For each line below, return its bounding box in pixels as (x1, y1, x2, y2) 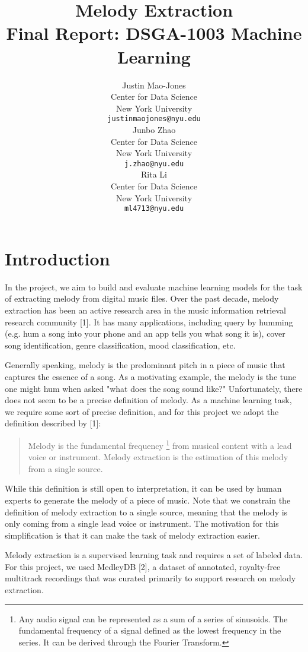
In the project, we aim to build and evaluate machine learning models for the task (5, 280, 303, 293)
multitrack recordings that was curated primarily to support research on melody (5, 572, 296, 584)
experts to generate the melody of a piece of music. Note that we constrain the (5, 493, 291, 506)
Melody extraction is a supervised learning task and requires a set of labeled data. (5, 549, 303, 561)
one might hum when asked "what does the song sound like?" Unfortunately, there (5, 382, 303, 394)
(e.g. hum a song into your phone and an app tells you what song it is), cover (5, 327, 285, 340)
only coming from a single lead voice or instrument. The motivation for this (5, 517, 279, 530)
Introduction (5, 246, 110, 270)
